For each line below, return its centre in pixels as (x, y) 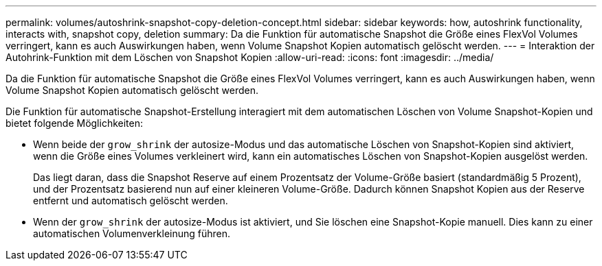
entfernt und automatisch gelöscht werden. (131, 201)
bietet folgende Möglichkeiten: (75, 123)
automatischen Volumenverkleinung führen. (132, 233)
